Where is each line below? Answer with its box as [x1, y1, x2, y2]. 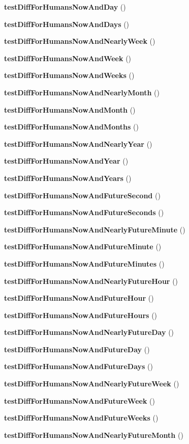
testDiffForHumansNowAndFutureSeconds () [4, 207, 164, 218]
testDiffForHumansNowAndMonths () [4, 121, 139, 132]
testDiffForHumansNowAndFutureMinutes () [4, 258, 165, 269]
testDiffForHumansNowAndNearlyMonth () [4, 87, 160, 97]
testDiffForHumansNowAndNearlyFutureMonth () [4, 429, 183, 440]
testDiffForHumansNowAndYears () [4, 172, 132, 183]
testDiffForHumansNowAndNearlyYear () [4, 138, 152, 149]
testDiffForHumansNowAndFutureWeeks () [4, 412, 159, 423]
